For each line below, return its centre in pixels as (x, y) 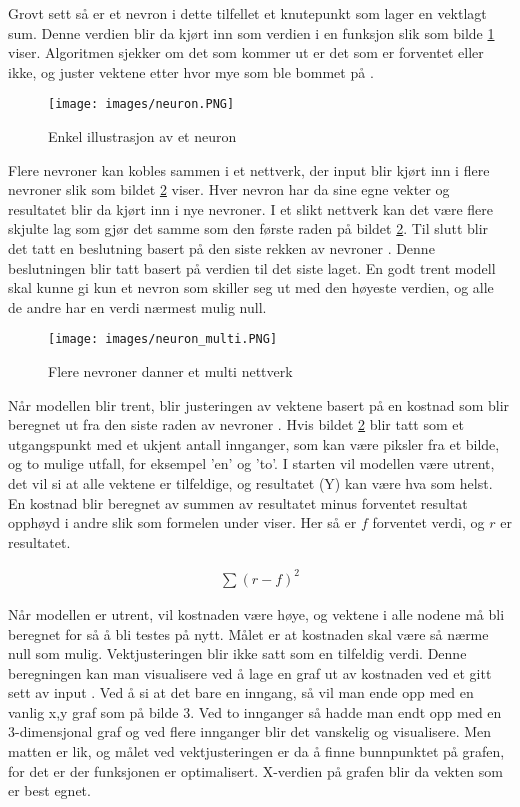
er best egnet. (49, 790)
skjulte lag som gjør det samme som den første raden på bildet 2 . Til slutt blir (248, 228)
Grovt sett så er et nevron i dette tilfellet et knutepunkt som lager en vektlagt (247, 13)
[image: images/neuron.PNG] (141, 104)
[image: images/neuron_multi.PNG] (163, 339)
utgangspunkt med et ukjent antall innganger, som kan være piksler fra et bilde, (254, 443)
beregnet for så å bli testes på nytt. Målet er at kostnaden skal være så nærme (248, 633)
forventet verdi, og (428, 522)
